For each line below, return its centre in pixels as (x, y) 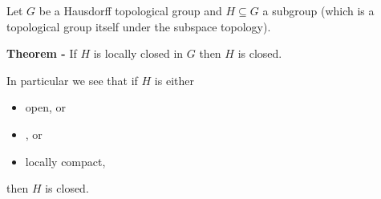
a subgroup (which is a (318, 10)
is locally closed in (138, 53)
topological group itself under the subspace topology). (139, 26)
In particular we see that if (72, 80)
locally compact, (65, 161)
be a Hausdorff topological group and (130, 10)
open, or (46, 107)
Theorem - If (42, 53)
